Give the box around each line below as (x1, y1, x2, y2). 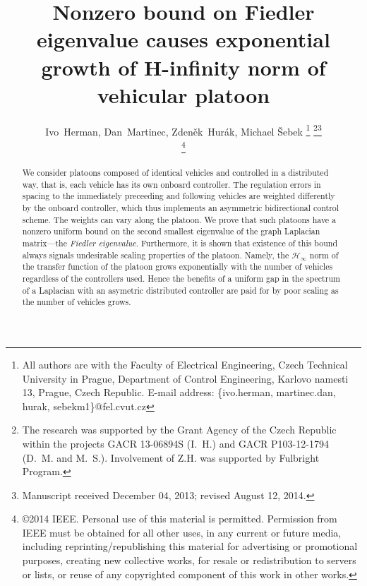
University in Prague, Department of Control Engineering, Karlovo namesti (22, 371, 349, 385)
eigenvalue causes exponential (37, 25, 330, 54)
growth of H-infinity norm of (41, 52, 326, 81)
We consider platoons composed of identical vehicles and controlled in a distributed (22, 167, 329, 179)
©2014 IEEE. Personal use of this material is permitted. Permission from (22, 511, 337, 526)
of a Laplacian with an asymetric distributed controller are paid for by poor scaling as (22, 284, 339, 296)
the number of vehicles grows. (22, 296, 131, 308)
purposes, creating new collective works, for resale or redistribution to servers (22, 553, 356, 568)
